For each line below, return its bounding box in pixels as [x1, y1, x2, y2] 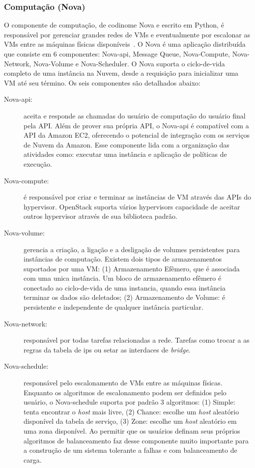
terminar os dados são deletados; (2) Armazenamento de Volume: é [24, 292, 226, 302]
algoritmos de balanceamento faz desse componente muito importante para [24, 435, 249, 445]
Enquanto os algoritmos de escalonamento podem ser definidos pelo [24, 387, 227, 397]
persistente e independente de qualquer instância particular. [24, 302, 203, 312]
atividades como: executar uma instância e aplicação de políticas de [24, 149, 227, 159]
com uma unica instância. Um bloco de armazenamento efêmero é [24, 273, 222, 283]
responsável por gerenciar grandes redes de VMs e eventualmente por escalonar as [4, 29, 250, 39]
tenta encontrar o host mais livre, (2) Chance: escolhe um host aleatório [24, 406, 239, 416]
